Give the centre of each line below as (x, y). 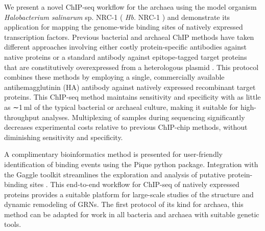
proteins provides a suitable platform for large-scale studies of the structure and (129, 194)
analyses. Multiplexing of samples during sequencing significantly (143, 117)
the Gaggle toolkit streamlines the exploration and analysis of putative (115, 174)
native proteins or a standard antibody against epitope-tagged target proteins (126, 56)
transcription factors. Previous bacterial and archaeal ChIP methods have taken (129, 37)
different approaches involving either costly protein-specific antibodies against (126, 47)
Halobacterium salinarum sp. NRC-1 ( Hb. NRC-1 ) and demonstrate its (117, 17)
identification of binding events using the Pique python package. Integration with (131, 164)
